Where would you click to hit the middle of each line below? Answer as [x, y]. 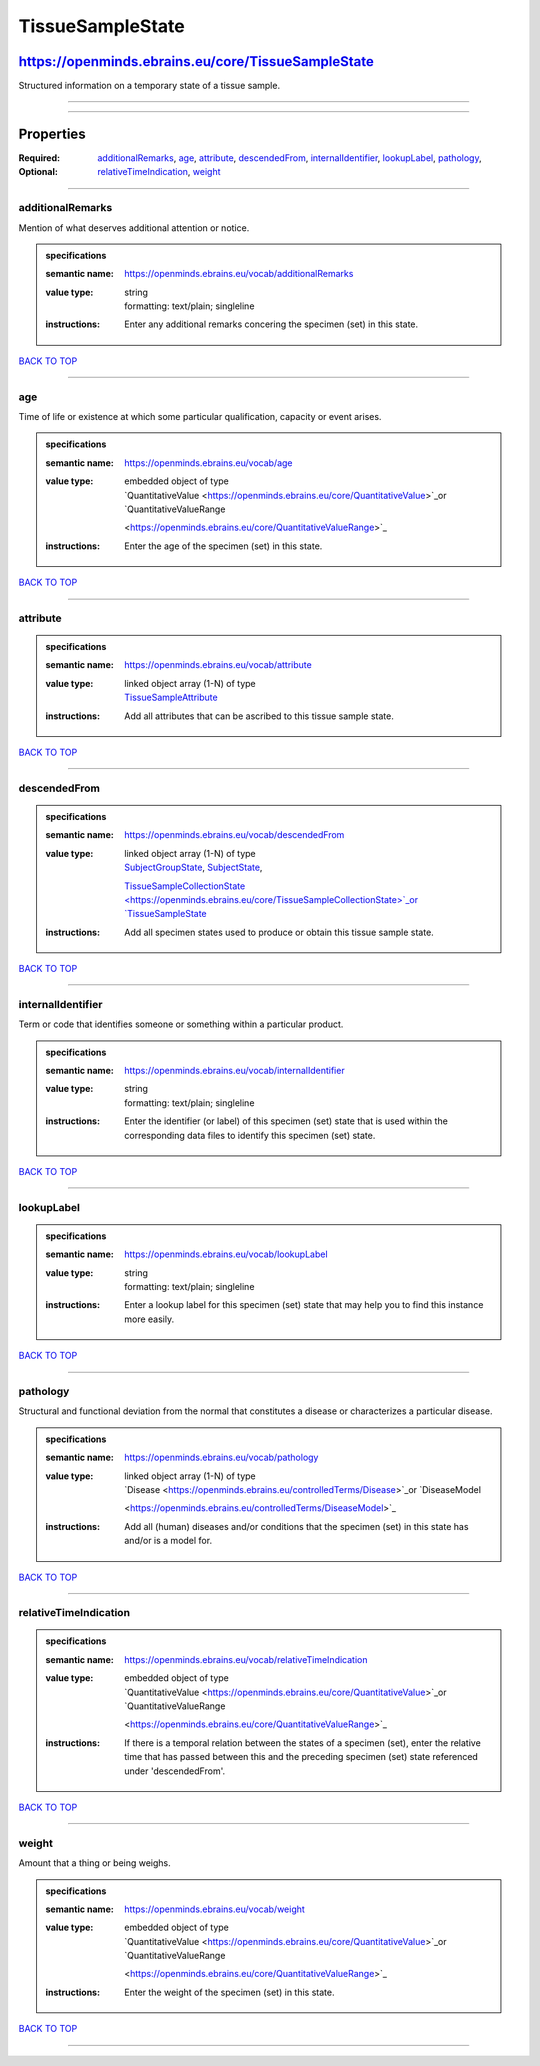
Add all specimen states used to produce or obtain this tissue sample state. [279, 932]
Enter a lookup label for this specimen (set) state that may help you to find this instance [304, 1305]
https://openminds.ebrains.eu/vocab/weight [214, 1909]
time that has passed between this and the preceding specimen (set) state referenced [301, 1757]
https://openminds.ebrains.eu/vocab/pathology [221, 1457]
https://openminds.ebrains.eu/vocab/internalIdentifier [234, 1071]
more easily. [149, 1319]
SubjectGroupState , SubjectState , [193, 867]
